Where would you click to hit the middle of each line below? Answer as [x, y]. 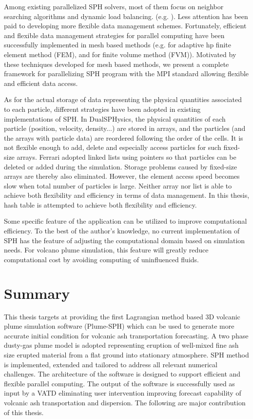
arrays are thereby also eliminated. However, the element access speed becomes [122, 176]
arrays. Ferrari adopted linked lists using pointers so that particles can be [126, 157]
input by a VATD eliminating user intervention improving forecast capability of [123, 393]
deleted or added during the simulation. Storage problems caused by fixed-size [121, 166]
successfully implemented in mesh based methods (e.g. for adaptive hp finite [117, 45]
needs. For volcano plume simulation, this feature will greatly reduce [106, 250]
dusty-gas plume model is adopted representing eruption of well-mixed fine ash [121, 345]
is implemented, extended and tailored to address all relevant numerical [111, 364]
